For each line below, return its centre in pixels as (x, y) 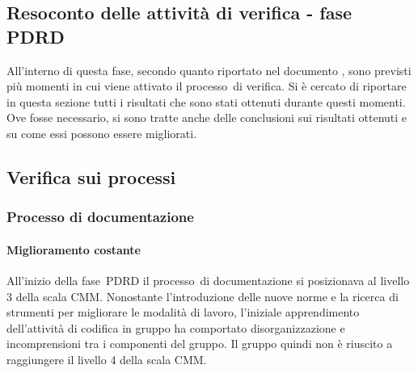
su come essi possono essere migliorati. (102, 133)
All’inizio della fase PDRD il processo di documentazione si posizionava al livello (208, 280)
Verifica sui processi (91, 176)
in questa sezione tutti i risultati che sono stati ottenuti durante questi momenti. (206, 101)
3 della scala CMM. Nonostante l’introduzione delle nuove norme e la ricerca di (203, 296)
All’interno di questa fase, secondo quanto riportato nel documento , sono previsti (209, 70)
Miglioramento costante (74, 249)
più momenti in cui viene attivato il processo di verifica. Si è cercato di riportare (207, 86)
